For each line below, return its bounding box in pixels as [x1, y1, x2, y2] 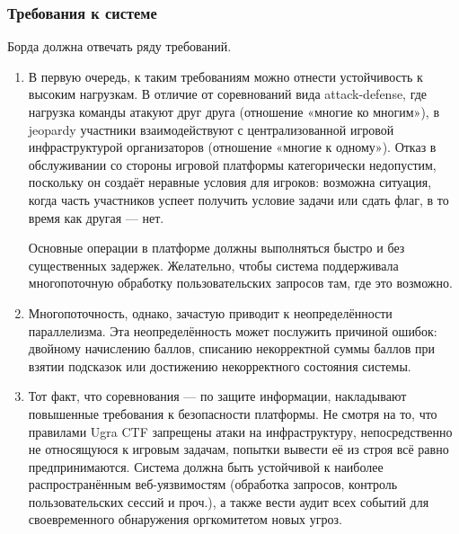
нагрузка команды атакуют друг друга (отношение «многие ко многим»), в [28, 102, 440, 120]
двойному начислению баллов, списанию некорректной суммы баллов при [28, 339, 436, 358]
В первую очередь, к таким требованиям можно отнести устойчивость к [28, 67, 423, 85]
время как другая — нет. [28, 208, 164, 227]
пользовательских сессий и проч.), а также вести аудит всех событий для [28, 492, 429, 511]
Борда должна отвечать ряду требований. [7, 37, 232, 56]
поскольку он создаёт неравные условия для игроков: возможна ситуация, [28, 173, 432, 191]
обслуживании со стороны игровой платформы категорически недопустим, [28, 155, 437, 174]
